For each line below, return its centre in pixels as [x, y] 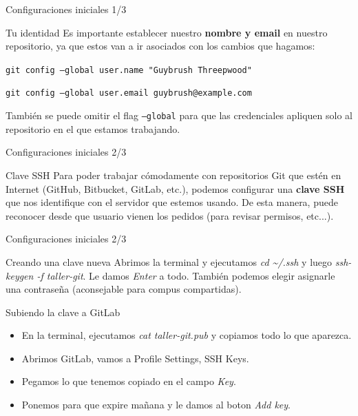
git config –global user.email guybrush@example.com [129, 93]
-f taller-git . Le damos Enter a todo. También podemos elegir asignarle [186, 275]
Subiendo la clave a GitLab [63, 312]
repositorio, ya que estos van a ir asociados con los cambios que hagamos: [160, 46]
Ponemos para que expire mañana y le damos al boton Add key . [156, 405]
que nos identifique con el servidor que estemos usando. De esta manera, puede [172, 202]
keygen [20, 275]
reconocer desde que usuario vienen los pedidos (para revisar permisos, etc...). [170, 215]
